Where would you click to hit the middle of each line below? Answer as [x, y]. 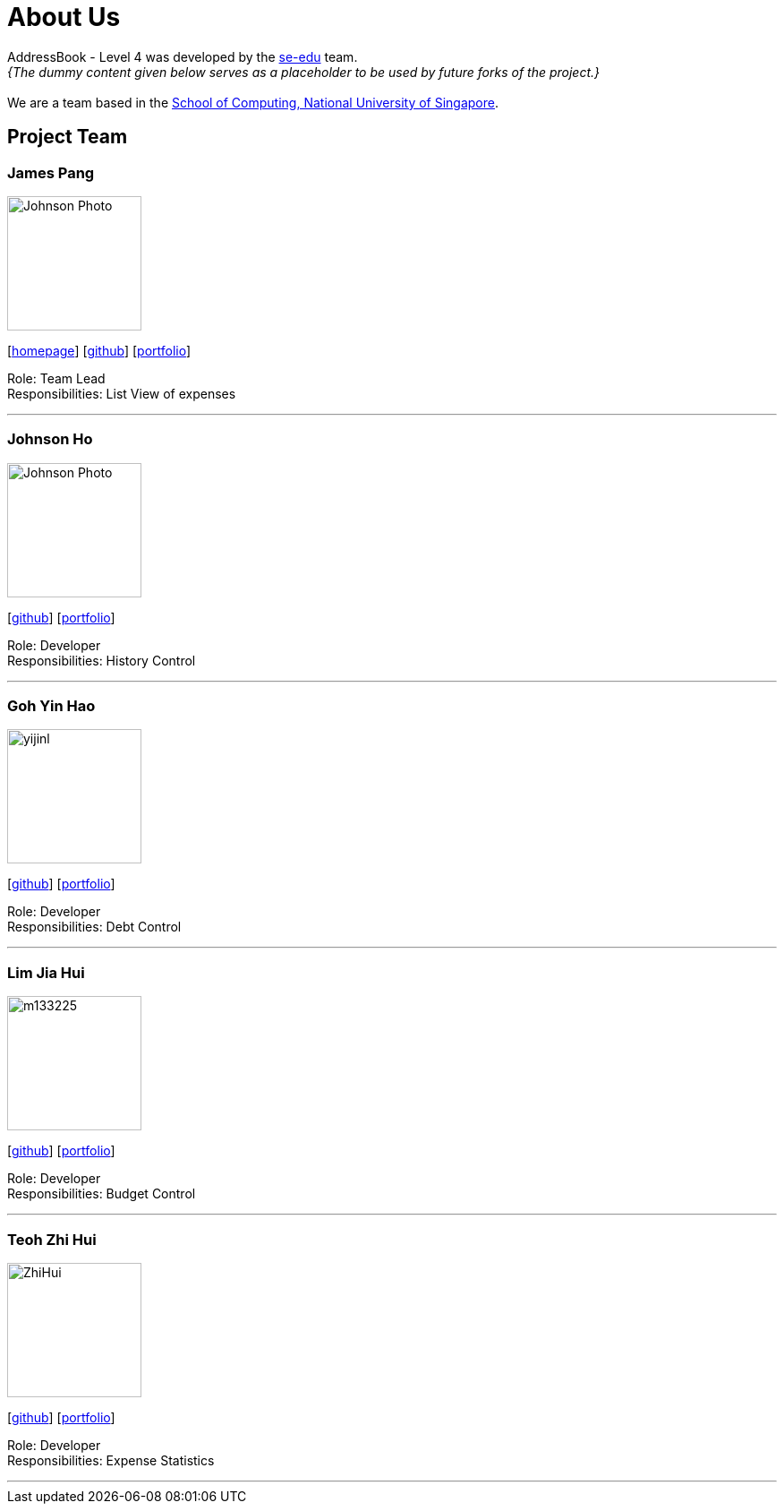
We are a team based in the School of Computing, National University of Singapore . [253, 102]
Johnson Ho [50, 439]
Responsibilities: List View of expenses [122, 393]
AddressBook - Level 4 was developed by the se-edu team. [183, 56]
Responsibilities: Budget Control [102, 1194]
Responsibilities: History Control [102, 660]
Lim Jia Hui [46, 972]
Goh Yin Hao [51, 706]
